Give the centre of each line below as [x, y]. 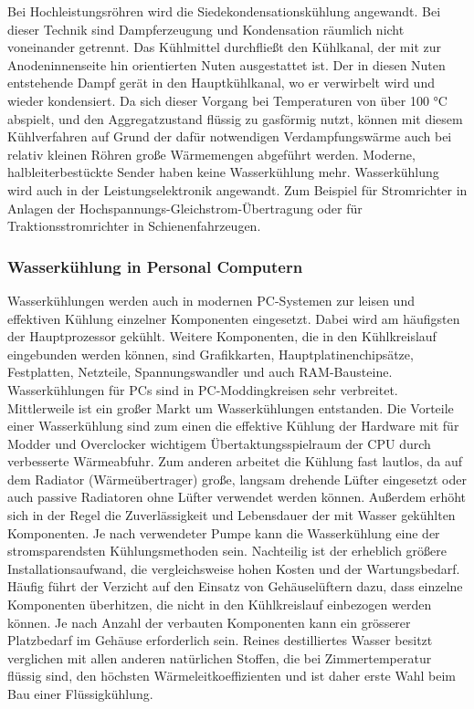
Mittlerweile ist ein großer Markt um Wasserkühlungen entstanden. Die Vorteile [231, 407]
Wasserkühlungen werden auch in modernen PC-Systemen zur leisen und [211, 300]
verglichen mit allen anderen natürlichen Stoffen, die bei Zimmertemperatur [220, 657]
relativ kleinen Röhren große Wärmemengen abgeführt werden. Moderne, [211, 154]
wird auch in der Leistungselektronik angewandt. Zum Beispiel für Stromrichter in [237, 189]
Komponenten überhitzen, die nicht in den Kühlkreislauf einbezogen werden [220, 605]
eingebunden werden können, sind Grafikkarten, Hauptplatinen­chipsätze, [211, 354]
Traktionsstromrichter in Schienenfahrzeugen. [134, 226]
